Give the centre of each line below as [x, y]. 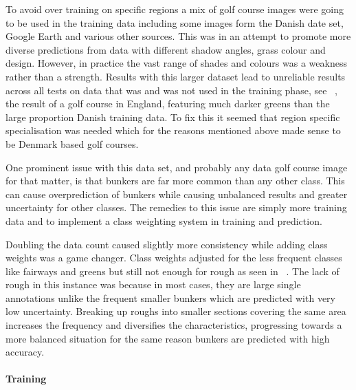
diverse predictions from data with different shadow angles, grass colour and [166, 49]
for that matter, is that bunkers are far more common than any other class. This [175, 181]
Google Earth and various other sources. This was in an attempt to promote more [178, 36]
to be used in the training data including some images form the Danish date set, [175, 22]
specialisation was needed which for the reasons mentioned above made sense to [173, 130]
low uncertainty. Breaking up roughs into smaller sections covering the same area [176, 311]
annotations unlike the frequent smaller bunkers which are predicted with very [170, 297]
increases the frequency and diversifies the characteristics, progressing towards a [174, 325]
